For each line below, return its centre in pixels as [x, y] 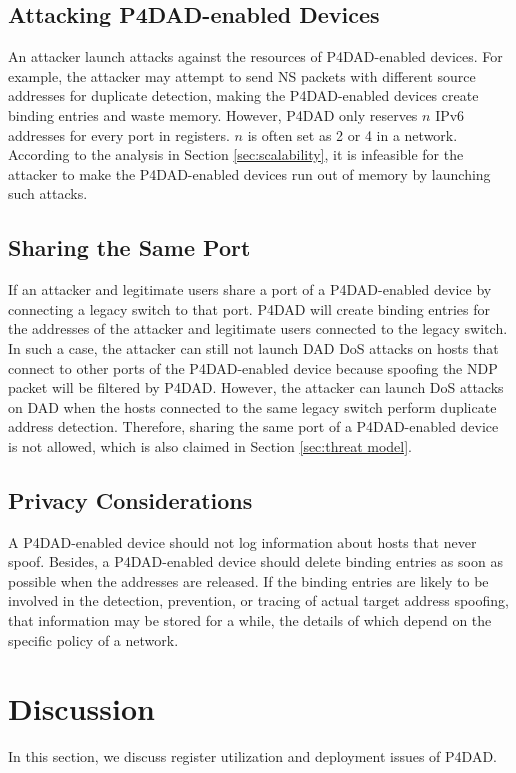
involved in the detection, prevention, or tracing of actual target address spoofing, [258, 600]
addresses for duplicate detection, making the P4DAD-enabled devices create [243, 95]
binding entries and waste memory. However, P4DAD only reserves [213, 114]
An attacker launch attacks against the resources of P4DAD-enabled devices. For [255, 56]
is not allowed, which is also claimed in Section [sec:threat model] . [210, 445]
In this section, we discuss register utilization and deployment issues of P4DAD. [252, 756]
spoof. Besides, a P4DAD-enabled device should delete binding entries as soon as [255, 561]
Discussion [81, 708]
